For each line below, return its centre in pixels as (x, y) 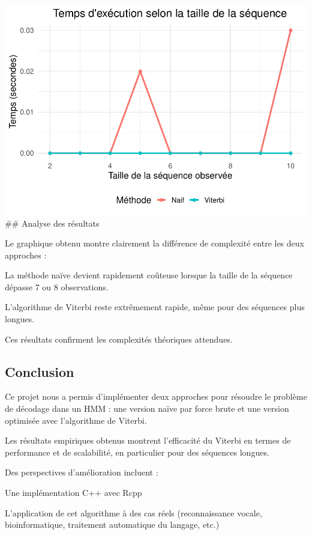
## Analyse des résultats (52, 223)
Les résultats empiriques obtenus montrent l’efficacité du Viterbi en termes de (148, 440)
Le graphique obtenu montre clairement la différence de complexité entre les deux (154, 243)
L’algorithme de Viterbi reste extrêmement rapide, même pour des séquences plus (155, 307)
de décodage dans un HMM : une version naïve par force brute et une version (147, 408)
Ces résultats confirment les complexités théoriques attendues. (119, 339)
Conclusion (40, 371)
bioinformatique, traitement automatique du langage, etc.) (112, 524)
